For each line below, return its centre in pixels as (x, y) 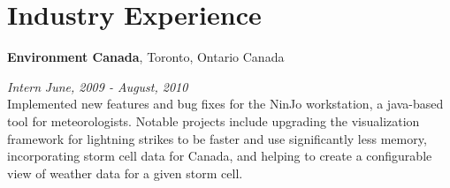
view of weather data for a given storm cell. (125, 173)
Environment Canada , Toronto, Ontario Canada (146, 57)
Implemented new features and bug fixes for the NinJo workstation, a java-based (225, 104)
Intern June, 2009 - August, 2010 (98, 86)
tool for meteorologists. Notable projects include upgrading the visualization (214, 120)
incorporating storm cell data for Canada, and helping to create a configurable (220, 156)
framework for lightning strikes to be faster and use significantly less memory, (217, 138)
